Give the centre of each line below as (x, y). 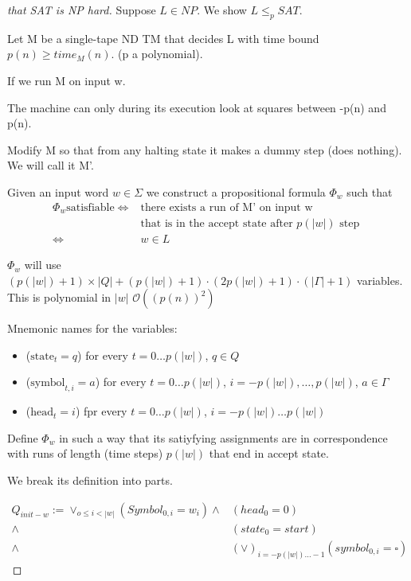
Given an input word (58, 191)
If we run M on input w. (67, 80)
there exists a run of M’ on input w (227, 207)
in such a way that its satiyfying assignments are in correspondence (223, 437)
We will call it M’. (51, 165)
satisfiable (90, 207)
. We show (222, 10)
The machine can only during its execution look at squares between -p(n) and (197, 107)
